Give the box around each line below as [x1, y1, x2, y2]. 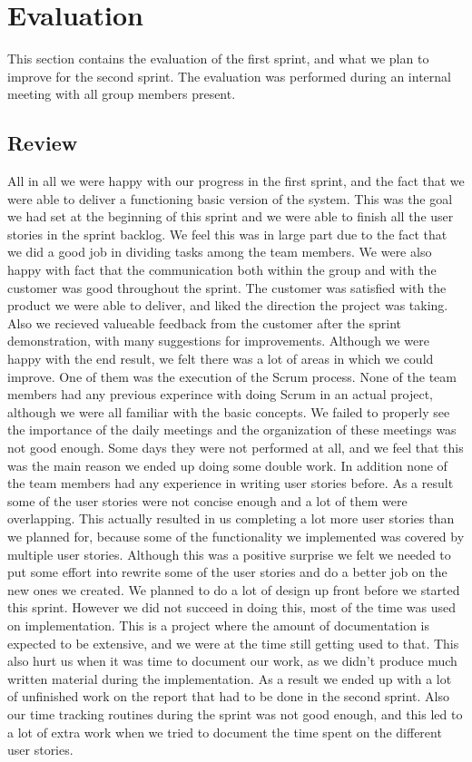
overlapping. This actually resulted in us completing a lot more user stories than [7, 509, 455, 528]
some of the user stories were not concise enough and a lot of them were [7, 491, 408, 510]
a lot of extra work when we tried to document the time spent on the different [7, 722, 442, 741]
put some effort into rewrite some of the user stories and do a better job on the [7, 562, 447, 581]
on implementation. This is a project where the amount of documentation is [7, 615, 430, 634]
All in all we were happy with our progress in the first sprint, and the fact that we [7, 171, 465, 190]
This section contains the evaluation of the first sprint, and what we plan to [7, 49, 429, 68]
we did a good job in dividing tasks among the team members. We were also [7, 242, 432, 261]
